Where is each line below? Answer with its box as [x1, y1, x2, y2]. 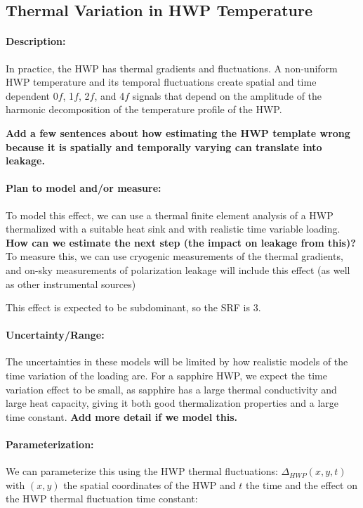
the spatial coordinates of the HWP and [63, 477, 236, 492]
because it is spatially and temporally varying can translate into [6, 139, 322, 154]
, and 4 [94, 88, 125, 103]
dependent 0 [6, 88, 58, 103]
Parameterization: [6, 437, 94, 452]
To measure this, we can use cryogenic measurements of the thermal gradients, [6, 249, 343, 263]
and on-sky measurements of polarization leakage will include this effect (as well [6, 262, 350, 277]
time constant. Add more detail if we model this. [6, 409, 237, 424]
